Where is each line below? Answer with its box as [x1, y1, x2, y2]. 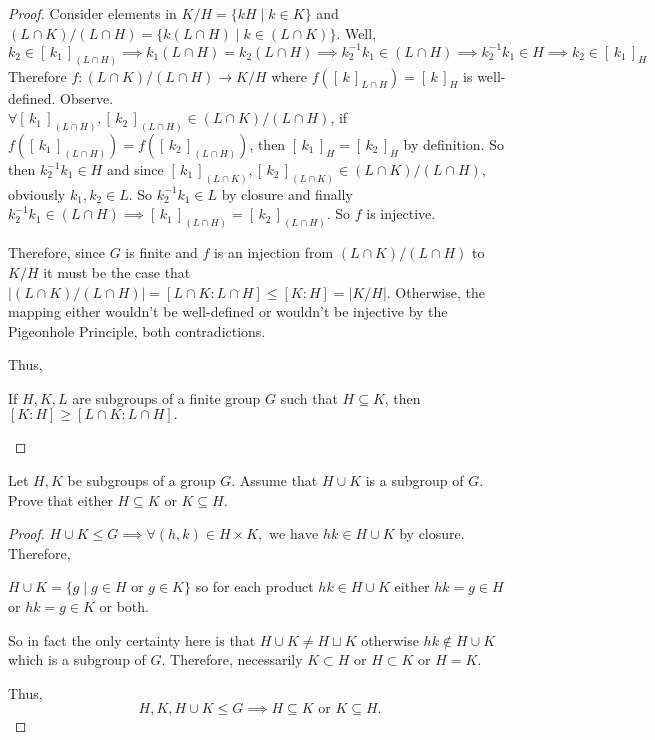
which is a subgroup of [8, 649, 146, 670]
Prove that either [8, 489, 113, 510]
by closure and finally [221, 183, 353, 204]
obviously [8, 183, 66, 204]
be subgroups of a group [67, 470, 216, 491]
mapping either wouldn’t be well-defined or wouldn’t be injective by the [8, 301, 448, 322]
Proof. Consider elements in [8, 3, 177, 23]
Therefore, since [8, 242, 105, 263]
